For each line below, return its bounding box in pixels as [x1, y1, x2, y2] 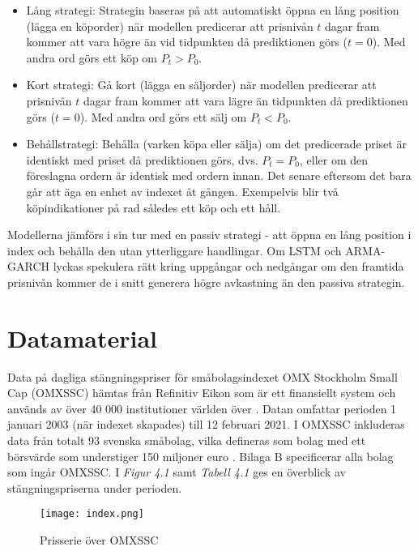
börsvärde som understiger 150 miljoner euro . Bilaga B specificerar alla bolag [7, 447, 394, 464]
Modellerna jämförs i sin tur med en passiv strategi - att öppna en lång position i [7, 226, 412, 243]
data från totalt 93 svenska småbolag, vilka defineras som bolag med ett [7, 432, 366, 448]
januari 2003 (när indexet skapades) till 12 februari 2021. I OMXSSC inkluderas [7, 416, 405, 433]
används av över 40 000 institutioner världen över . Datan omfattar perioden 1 [7, 399, 397, 416]
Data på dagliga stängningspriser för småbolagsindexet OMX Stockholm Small [7, 368, 398, 385]
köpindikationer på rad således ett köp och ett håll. [26, 199, 281, 216]
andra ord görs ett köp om [26, 49, 157, 66]
